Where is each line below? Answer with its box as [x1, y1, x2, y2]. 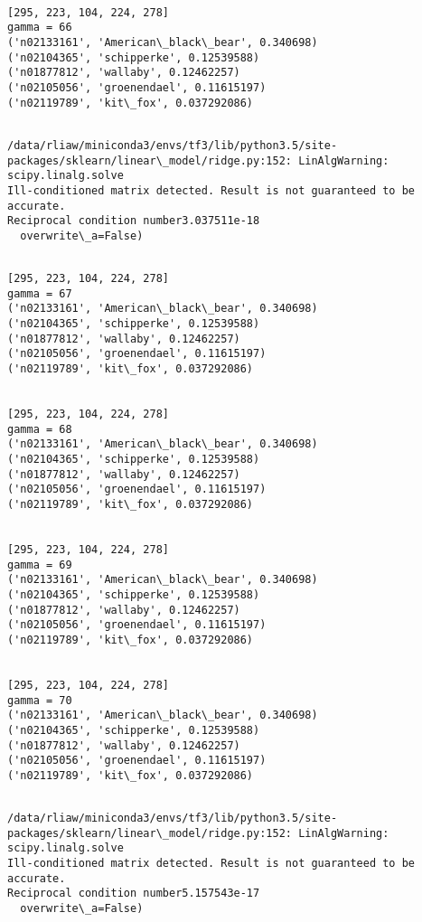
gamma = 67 [7, 287, 72, 300]
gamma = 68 [7, 422, 72, 436]
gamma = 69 [7, 558, 72, 571]
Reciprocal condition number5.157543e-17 [7, 887, 260, 900]
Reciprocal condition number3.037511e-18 [7, 214, 260, 228]
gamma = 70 [7, 693, 72, 707]
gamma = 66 [7, 21, 72, 34]
